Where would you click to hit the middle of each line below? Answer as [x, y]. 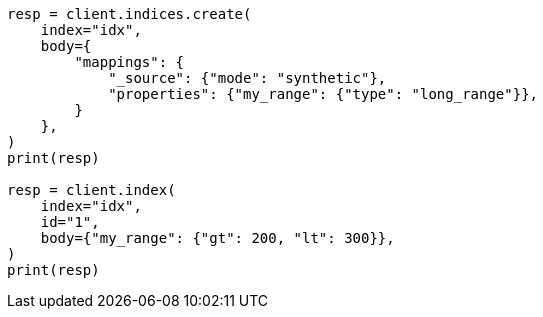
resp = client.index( [91, 190]
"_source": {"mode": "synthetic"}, [247, 78]
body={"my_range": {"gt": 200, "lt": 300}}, [217, 238]
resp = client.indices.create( [129, 14]
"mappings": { [129, 62]
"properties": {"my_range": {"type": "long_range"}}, [323, 94]
